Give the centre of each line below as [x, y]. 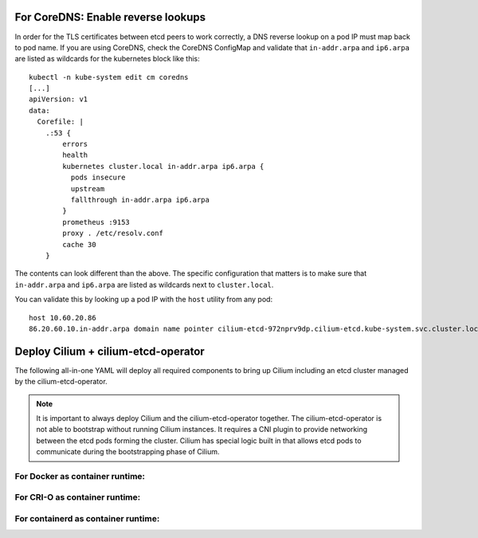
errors [75, 144]
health [75, 155]
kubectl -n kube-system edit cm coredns [109, 77]
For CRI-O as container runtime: [78, 497]
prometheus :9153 [96, 222]
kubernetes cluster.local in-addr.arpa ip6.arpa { [163, 166]
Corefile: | [60, 122]
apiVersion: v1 [59, 99]
